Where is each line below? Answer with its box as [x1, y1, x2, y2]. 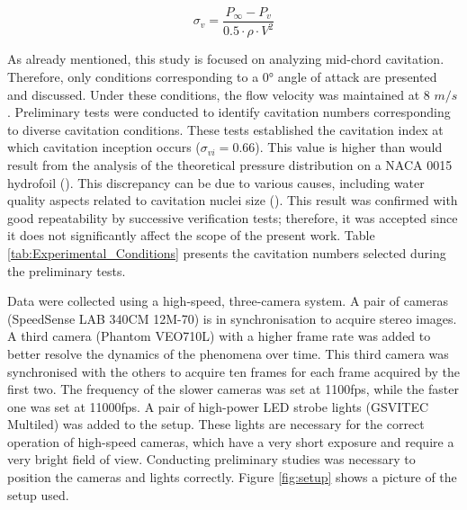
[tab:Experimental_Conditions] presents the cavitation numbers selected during [7, 243, 446, 262]
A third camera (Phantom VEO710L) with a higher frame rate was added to [7, 327, 431, 345]
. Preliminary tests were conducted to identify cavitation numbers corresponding [7, 103, 451, 121]
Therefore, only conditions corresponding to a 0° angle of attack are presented [7, 67, 437, 85]
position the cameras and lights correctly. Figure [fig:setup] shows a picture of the [7, 468, 457, 487]
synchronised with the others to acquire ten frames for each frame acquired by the [7, 362, 461, 380]
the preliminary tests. [7, 261, 126, 280]
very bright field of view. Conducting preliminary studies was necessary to [7, 450, 416, 469]
